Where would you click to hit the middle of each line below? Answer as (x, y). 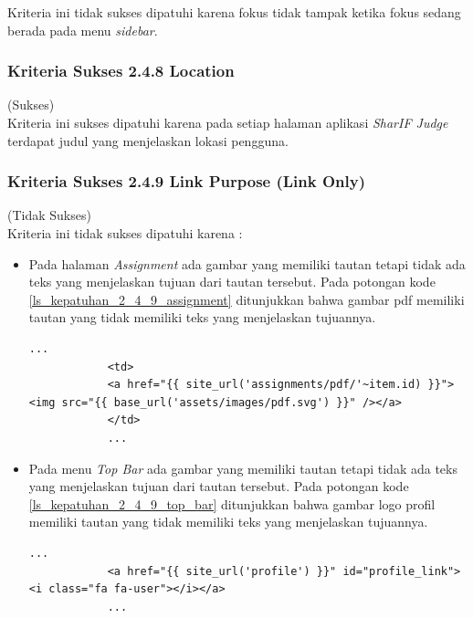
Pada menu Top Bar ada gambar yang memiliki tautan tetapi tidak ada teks (243, 468)
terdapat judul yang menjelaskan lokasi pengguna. (148, 140)
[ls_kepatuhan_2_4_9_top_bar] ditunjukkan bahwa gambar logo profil (232, 503)
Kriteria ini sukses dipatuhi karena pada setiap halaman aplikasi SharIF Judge (228, 122)
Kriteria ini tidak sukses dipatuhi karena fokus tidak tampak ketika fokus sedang (234, 12)
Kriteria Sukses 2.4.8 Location (121, 71)
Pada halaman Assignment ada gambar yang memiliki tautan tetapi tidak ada (247, 263)
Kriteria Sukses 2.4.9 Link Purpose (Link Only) (187, 181)
